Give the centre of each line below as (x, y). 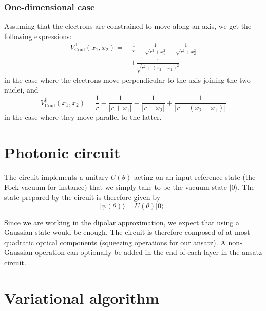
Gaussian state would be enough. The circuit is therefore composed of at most (127, 232)
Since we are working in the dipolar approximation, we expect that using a (122, 222)
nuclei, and (21, 90)
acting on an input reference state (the (195, 177)
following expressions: (38, 36)
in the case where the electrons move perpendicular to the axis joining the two (127, 79)
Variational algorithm (82, 297)
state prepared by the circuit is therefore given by (82, 197)
